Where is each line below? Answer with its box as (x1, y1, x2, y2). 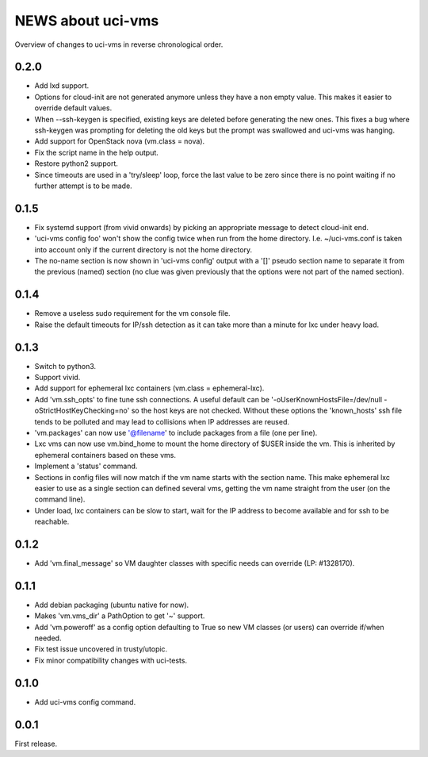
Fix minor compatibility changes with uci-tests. (34, 655, 188, 665)
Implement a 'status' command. (34, 461, 138, 471)
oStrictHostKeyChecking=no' (34, 405, 130, 416)
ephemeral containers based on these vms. (34, 450, 176, 459)
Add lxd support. (34, 81, 90, 90)
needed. (34, 633, 62, 643)
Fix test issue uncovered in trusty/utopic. (34, 644, 168, 654)
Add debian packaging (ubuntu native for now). (34, 600, 189, 609)
